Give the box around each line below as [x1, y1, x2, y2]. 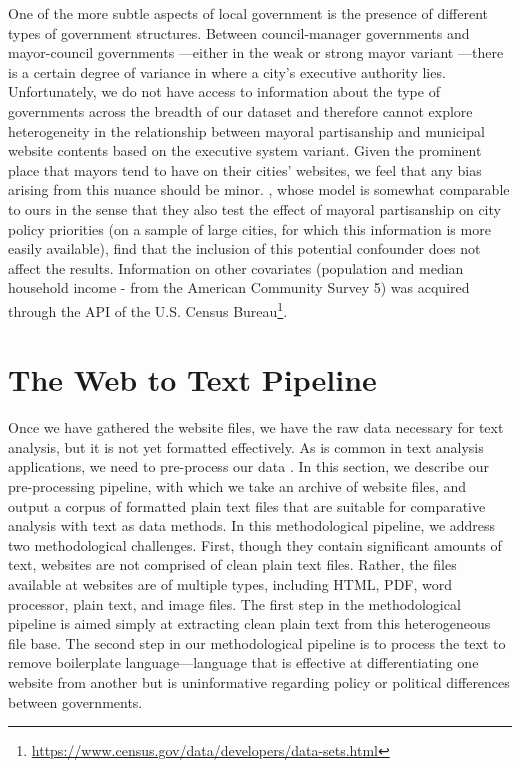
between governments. [8, 691, 143, 712]
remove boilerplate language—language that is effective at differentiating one [8, 652, 479, 673]
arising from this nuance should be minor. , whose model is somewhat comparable [8, 179, 510, 200]
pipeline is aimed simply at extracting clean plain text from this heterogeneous [8, 613, 491, 634]
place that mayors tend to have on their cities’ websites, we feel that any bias [8, 159, 482, 180]
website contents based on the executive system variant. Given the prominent [8, 140, 482, 161]
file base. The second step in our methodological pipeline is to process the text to [8, 632, 506, 653]
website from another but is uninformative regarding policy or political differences [8, 672, 510, 692]
